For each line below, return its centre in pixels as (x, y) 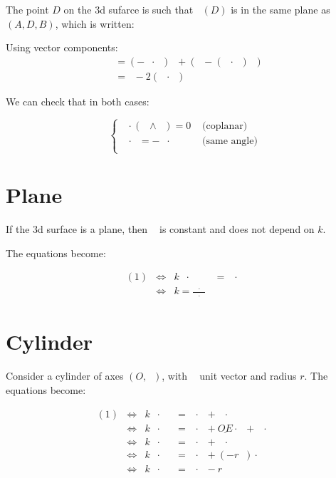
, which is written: (95, 23)
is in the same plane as (280, 9)
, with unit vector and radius (229, 376)
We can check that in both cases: (78, 101)
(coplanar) (225, 126)
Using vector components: (62, 47)
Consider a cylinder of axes (65, 376)
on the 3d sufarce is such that (128, 9)
